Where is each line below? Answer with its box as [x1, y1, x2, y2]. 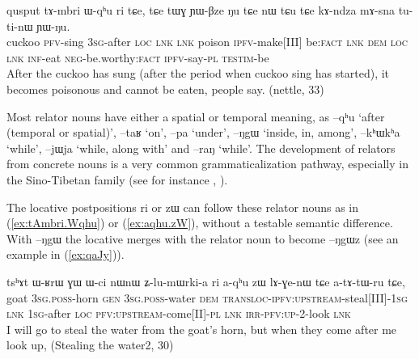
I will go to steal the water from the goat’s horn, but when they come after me [6, 320, 397, 337]
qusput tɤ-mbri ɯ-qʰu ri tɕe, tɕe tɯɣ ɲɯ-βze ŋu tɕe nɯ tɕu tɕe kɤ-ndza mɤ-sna [6, 2, 395, 18]
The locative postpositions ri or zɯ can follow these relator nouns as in [6, 198, 359, 215]
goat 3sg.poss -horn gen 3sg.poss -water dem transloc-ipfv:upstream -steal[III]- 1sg [6, 289, 408, 306]
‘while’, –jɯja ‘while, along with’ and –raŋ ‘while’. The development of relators [6, 139, 396, 156]
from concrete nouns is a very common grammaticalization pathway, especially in [6, 155, 408, 172]
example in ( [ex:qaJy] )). [6, 246, 125, 263]
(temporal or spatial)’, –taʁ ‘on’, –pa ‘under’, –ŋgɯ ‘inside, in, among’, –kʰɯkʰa [6, 124, 400, 141]
